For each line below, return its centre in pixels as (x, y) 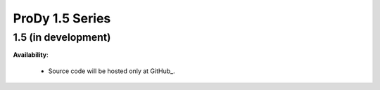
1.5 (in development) (62, 37)
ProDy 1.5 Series (62, 18)
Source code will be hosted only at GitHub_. (112, 71)
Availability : (31, 55)
